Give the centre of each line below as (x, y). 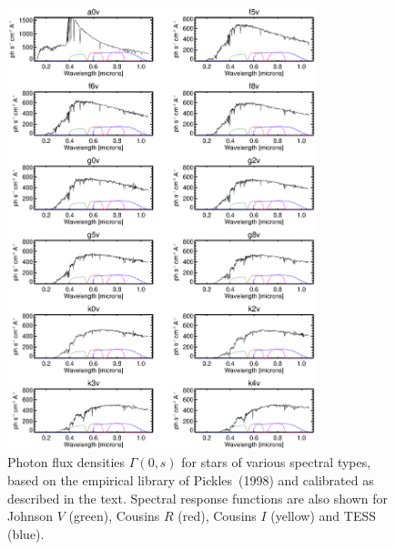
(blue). (26, 533)
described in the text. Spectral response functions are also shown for (197, 498)
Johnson (30, 516)
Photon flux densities (66, 462)
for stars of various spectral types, (276, 462)
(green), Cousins (114, 516)
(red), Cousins (217, 516)
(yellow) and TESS (324, 516)
